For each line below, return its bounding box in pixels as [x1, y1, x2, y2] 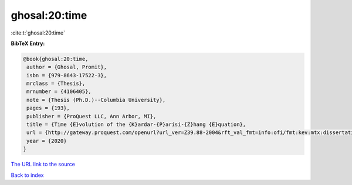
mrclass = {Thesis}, [26, 80, 86, 87]
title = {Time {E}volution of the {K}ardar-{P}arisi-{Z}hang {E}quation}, [26, 121, 246, 128]
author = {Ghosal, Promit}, [26, 64, 107, 70]
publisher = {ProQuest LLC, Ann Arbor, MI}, [26, 113, 157, 119]
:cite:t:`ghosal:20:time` [11, 29, 66, 36]
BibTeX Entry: [11, 40, 45, 47]
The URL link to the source [11, 161, 76, 168]
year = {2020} [26, 138, 67, 144]
